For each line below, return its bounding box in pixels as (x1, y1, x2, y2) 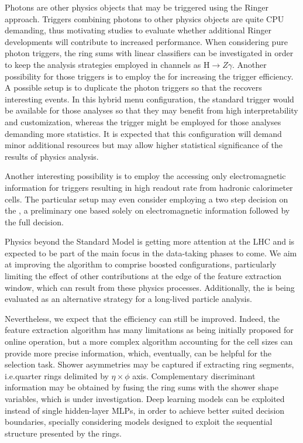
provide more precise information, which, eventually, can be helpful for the (5, 346, 272, 359)
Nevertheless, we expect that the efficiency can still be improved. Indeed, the (5, 312, 280, 324)
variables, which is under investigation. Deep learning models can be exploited (5, 393, 285, 404)
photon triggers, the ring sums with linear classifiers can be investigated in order (5, 47, 294, 59)
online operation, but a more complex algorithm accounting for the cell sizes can (5, 335, 293, 348)
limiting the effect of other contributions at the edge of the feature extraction (5, 270, 282, 282)
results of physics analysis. (5, 150, 99, 162)
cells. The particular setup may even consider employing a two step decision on (5, 193, 288, 205)
